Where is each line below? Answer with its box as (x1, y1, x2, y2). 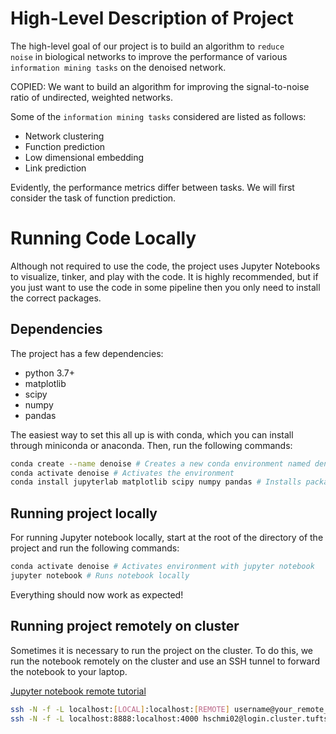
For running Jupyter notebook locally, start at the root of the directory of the (10, 532, 324, 544)
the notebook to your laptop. (10, 665, 128, 677)
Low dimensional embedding (24, 151, 145, 163)
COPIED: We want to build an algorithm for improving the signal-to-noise (10, 80, 310, 92)
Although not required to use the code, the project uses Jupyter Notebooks (10, 260, 321, 272)
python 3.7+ (24, 367, 75, 379)
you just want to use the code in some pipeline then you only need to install (10, 281, 321, 293)
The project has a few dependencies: (10, 347, 164, 359)
